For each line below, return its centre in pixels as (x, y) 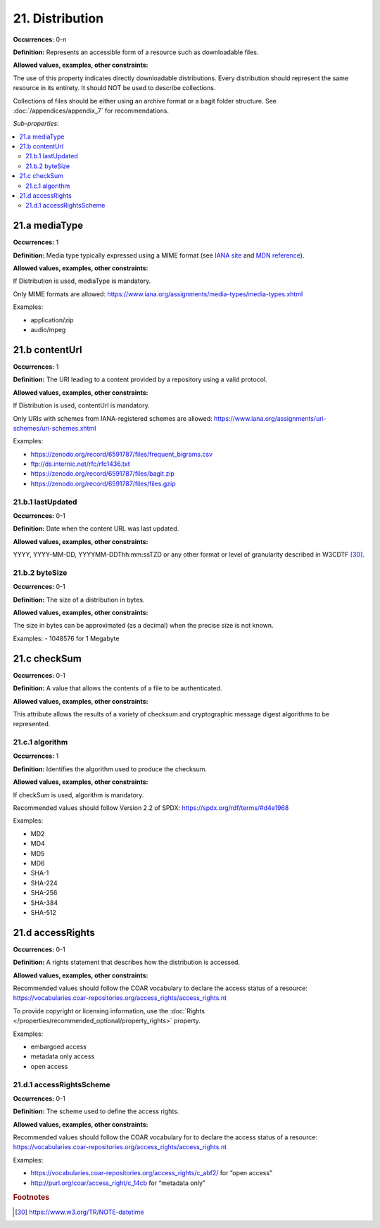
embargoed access (59, 1046)
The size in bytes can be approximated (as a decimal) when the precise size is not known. (143, 626)
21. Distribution (58, 18)
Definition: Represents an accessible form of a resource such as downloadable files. (136, 52)
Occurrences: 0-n (40, 39)
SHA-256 (44, 893)
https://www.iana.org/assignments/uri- (270, 418)
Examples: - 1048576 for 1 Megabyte (66, 638)
